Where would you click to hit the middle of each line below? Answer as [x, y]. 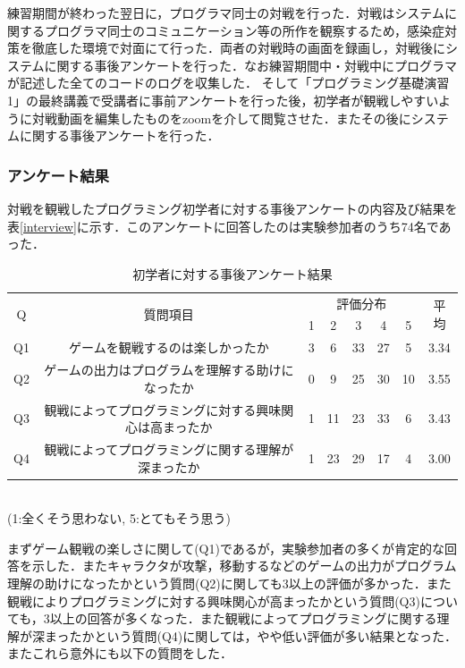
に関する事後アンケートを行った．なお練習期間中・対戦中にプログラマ [251, 65]
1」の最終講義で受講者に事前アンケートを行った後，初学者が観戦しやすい [223, 100]
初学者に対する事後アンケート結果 [232, 273]
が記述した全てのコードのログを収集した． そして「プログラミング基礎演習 [228, 83]
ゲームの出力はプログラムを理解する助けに [169, 370]
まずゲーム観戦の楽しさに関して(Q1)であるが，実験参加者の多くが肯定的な [226, 548]
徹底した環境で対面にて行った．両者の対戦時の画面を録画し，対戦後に [238, 48]
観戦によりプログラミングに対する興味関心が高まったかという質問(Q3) [214, 600]
